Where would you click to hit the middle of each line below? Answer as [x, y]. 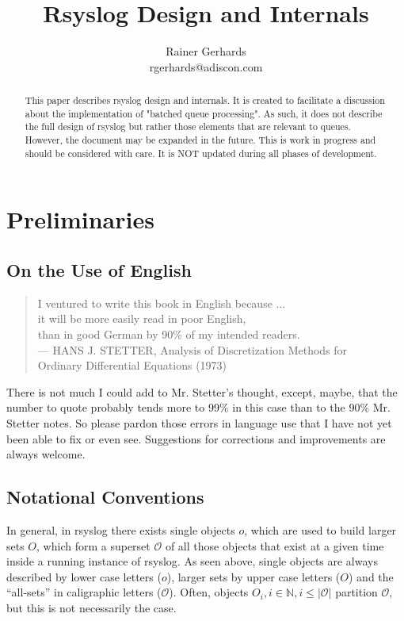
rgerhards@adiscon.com [206, 66]
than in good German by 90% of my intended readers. [169, 333]
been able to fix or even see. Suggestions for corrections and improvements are [196, 438]
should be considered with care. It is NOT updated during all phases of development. [201, 153]
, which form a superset [93, 545]
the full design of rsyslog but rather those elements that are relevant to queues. [188, 126]
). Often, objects [209, 592]
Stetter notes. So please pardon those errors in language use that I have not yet [199, 422]
